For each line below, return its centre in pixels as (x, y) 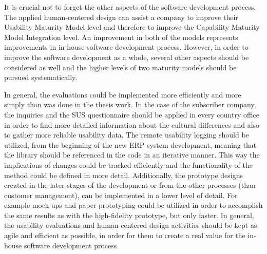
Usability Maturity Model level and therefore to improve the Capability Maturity (132, 27)
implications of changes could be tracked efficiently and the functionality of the (128, 164)
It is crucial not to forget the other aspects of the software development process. (130, 7)
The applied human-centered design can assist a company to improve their (121, 17)
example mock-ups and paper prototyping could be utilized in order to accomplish (133, 205)
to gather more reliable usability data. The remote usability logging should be (127, 135)
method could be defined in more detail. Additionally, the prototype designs (124, 175)
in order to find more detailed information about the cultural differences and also (132, 124)
